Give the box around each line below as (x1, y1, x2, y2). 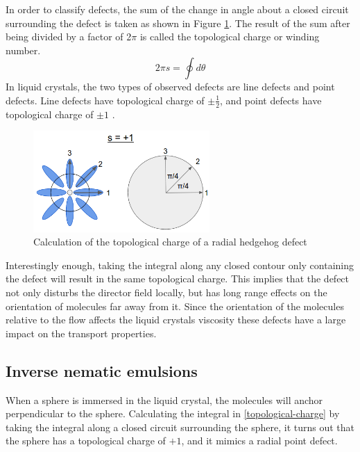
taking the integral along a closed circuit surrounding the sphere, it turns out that (6, 419, 355, 434)
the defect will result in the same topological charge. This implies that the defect (6, 271, 350, 286)
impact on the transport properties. (6, 325, 157, 340)
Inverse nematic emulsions (6, 360, 198, 381)
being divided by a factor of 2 (6, 29, 132, 44)
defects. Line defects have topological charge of (6, 92, 205, 107)
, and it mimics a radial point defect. (181, 433, 338, 448)
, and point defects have (220, 92, 322, 107)
